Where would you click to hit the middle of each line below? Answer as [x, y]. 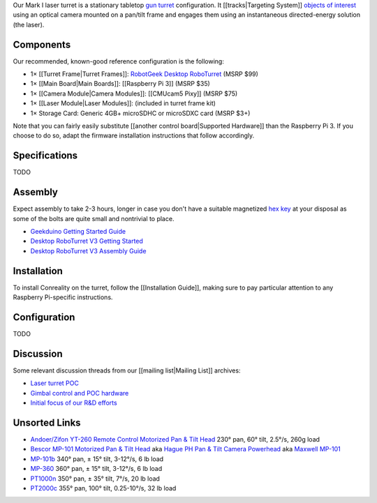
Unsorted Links [47, 422]
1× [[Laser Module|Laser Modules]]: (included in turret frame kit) [123, 103]
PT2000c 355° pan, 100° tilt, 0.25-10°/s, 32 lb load [103, 488]
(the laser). [29, 24]
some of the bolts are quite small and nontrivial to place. [94, 218]
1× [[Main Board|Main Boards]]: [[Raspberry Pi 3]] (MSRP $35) [120, 84]
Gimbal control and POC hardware [80, 393]
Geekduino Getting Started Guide [78, 232]
